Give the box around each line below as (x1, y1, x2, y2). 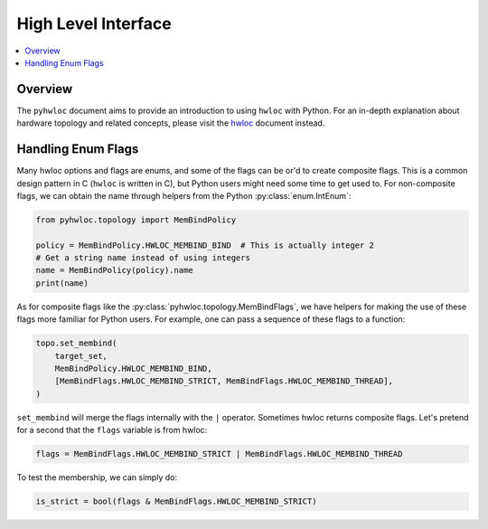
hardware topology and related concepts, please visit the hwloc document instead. (16, 118, 325, 128)
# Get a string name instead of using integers (35, 253, 250, 263)
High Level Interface (16, 14, 172, 33)
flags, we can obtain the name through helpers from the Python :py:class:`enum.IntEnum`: (16, 190, 352, 201)
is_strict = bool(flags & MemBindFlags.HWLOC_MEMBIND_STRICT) (35, 496, 317, 506)
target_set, (54, 351, 108, 361)
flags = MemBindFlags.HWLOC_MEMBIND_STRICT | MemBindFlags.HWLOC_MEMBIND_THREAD (35, 449, 403, 459)
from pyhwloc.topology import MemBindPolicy (35, 214, 237, 225)
